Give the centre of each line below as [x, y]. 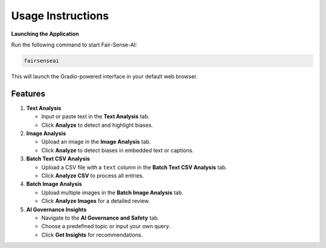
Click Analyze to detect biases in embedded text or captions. [118, 150]
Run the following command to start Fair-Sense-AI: [74, 45]
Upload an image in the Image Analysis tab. [96, 142]
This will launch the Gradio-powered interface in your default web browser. [104, 76]
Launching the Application [45, 34]
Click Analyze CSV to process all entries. [93, 176]
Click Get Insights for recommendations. [92, 235]
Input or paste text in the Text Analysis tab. [96, 116]
